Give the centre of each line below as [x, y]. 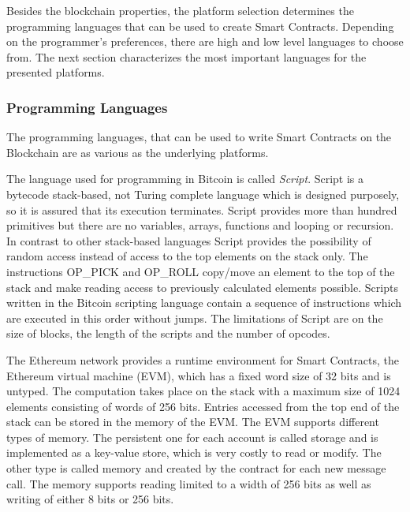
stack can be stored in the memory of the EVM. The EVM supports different [193, 422]
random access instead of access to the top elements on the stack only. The [187, 256]
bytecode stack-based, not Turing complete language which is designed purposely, [203, 194]
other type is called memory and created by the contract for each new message [196, 468]
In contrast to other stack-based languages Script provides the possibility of [189, 240]
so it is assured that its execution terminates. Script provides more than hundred [202, 209]
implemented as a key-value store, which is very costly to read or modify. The [194, 452]
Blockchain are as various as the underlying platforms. [138, 152]
